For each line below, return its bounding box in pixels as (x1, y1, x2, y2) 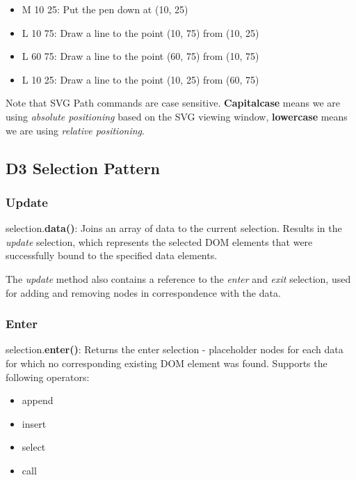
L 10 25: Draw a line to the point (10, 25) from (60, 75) (22, 72, 259, 86)
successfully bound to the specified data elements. (6, 248, 218, 263)
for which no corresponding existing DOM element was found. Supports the (6, 355, 327, 370)
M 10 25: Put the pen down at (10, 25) (22, 2, 188, 16)
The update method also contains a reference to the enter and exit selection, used (6, 271, 351, 286)
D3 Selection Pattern (6, 157, 161, 178)
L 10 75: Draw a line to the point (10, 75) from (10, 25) (22, 25, 259, 40)
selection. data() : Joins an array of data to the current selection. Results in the (6, 221, 342, 235)
